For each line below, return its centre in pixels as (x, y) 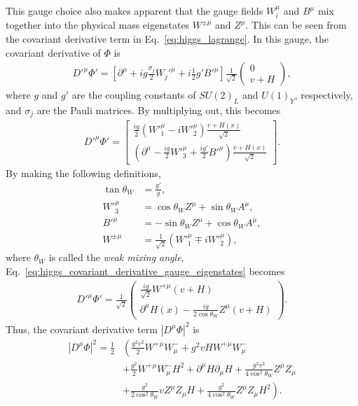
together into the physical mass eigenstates (98, 25)
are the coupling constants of (134, 95)
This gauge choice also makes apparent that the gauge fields (135, 10)
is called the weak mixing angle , (116, 257)
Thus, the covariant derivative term (82, 329)
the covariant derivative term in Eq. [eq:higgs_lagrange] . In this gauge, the (167, 39)
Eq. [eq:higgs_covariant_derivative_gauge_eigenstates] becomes (145, 271)
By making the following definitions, (83, 173)
